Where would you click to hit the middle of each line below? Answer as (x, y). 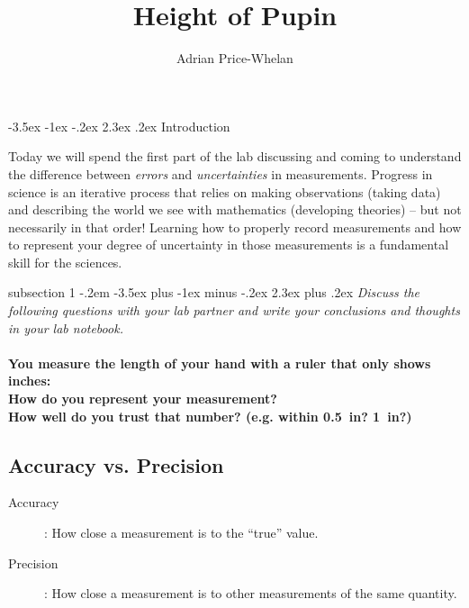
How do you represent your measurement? (143, 399)
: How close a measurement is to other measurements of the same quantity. (251, 593)
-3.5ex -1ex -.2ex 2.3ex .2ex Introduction (119, 126)
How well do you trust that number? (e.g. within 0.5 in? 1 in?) (210, 416)
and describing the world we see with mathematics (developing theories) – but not (235, 209)
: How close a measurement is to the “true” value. (181, 533)
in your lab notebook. (66, 327)
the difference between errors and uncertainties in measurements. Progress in (221, 173)
